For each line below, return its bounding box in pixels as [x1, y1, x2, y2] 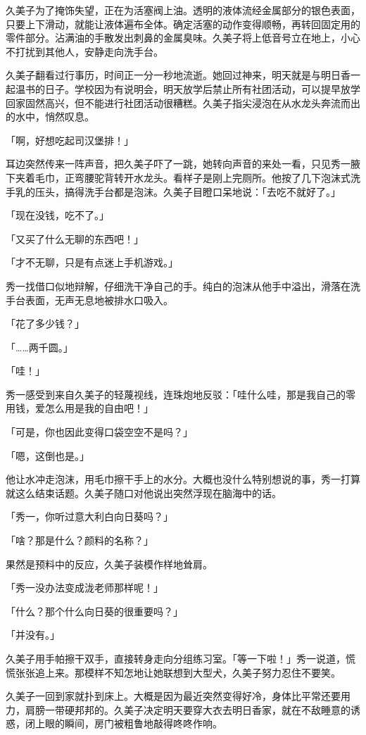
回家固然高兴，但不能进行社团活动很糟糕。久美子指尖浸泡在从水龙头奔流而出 [6, 95, 360, 110]
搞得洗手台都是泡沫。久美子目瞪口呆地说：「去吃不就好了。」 [64, 184, 341, 199]
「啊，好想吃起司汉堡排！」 [6, 132, 134, 147]
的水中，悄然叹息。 [6, 109, 94, 124]
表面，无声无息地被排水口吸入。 [25, 292, 173, 307]
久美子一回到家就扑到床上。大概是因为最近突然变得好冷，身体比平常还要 [6, 689, 341, 703]
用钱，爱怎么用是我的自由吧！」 [6, 401, 153, 415]
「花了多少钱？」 [6, 316, 84, 331]
